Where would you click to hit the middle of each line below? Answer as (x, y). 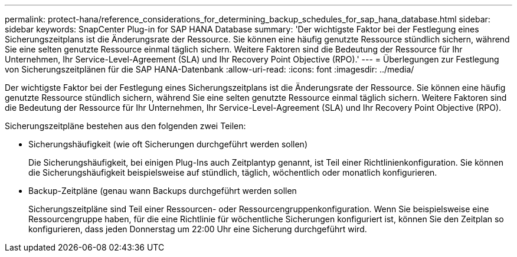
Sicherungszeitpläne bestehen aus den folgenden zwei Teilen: (125, 126)
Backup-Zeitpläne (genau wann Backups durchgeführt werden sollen (163, 191)
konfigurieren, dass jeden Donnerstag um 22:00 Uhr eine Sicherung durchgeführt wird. (198, 229)
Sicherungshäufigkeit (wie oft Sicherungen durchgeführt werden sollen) (168, 144)
